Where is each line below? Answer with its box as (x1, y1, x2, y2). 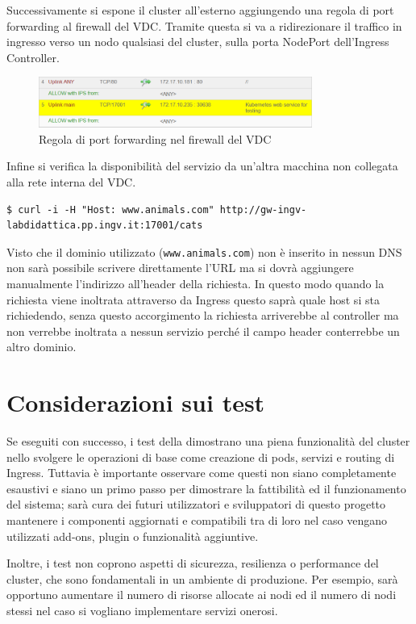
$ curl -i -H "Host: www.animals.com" (6, 203, 214, 216)
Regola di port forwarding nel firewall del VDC (39, 130, 272, 147)
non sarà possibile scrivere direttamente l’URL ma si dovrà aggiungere (6, 259, 354, 276)
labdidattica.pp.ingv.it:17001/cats (6, 220, 203, 232)
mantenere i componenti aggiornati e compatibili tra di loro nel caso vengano (6, 512, 387, 529)
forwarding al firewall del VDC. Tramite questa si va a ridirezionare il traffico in (6, 17, 402, 34)
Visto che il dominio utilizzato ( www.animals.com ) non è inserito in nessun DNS (6, 243, 402, 260)
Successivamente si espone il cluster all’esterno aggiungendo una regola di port (6, 2, 394, 18)
